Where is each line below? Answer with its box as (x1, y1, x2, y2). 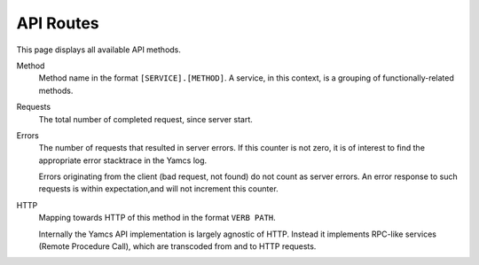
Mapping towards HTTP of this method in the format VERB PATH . (38, 213, 277, 223)
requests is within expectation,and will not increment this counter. (38, 183, 279, 194)
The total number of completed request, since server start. (38, 113, 253, 124)
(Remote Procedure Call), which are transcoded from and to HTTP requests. (38, 241, 317, 252)
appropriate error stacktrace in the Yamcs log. (38, 155, 208, 166)
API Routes (16, 13, 99, 33)
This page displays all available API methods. (16, 44, 182, 55)
